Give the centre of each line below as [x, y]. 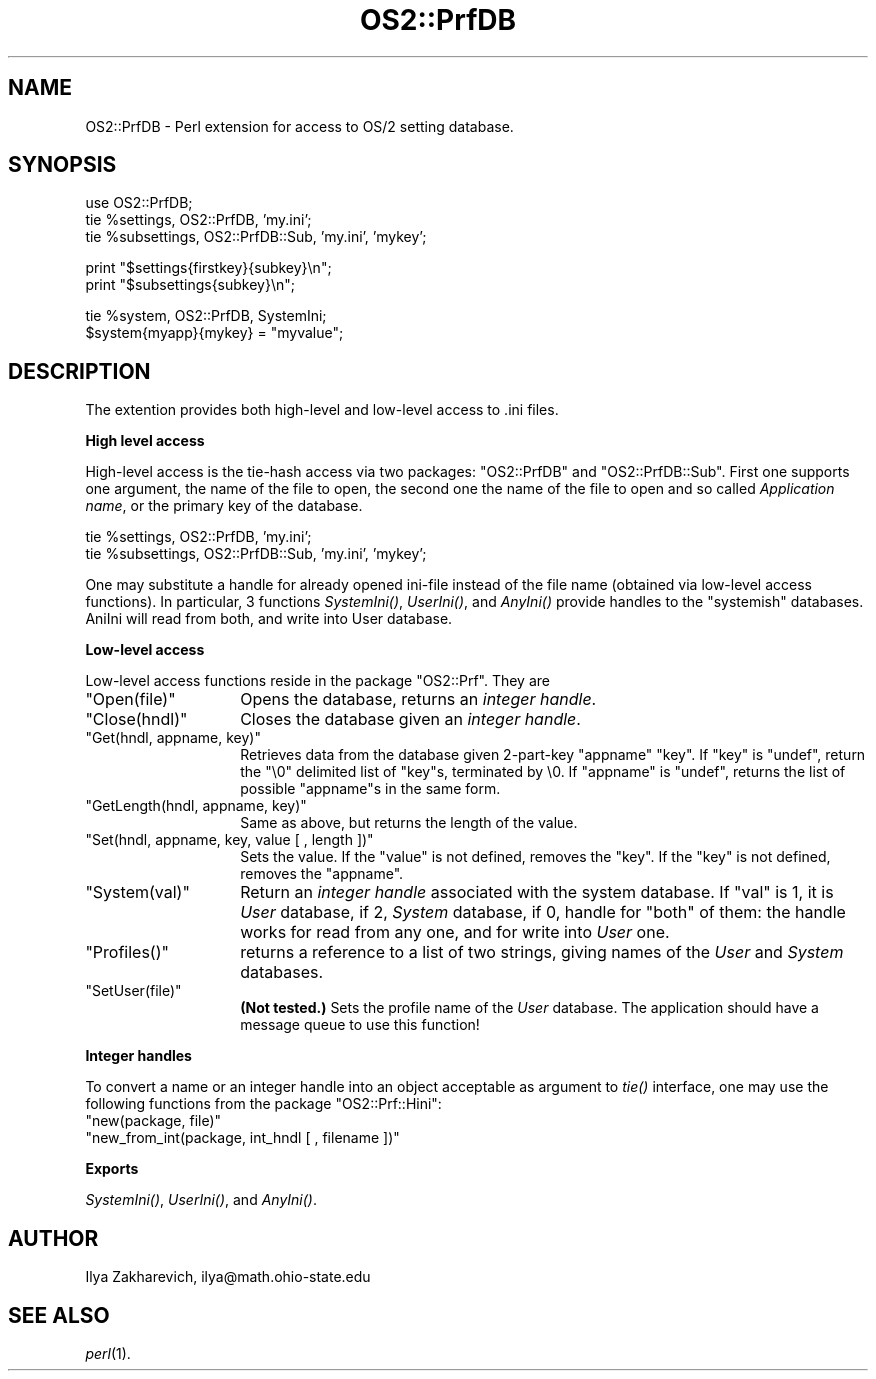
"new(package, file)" [153, 1121]
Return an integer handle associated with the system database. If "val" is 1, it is [537, 892]
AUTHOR [53, 1238]
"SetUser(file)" [133, 991]
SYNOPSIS [62, 165]
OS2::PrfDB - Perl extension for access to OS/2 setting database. [299, 126]
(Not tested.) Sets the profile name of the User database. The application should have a [529, 1008]
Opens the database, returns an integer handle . [418, 699]
